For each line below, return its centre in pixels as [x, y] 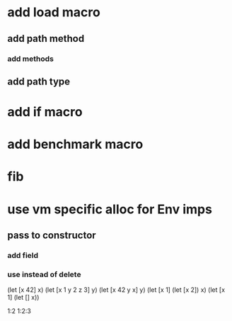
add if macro [45, 112]
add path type [39, 81]
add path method [46, 39]
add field [23, 255]
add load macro [54, 12]
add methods [31, 59]
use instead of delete [44, 274]
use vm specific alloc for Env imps [110, 209]
